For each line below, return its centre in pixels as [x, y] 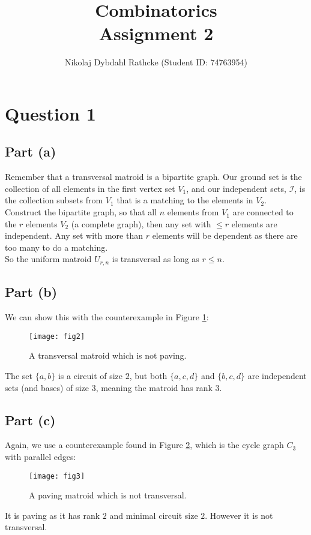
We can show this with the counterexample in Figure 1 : [107, 317]
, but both [148, 375]
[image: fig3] [57, 476]
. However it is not [239, 515]
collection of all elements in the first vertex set [90, 188]
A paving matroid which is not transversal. [108, 495]
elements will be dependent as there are [225, 235]
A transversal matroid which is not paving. [108, 355]
